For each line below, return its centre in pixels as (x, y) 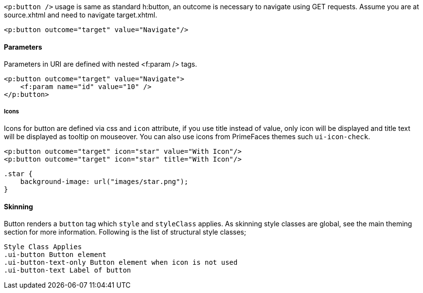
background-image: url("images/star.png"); (104, 182)
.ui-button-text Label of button (68, 270)
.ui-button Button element (55, 255)
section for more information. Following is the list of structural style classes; (125, 232)
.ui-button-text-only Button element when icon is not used (121, 263)
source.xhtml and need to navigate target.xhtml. (81, 15)
